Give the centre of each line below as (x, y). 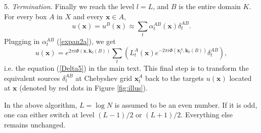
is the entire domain (210, 6)
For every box (26, 16)
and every (88, 16)
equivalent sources (32, 78)
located (241, 78)
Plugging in (22, 41)
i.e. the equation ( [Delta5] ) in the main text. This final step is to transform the (126, 68)
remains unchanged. (35, 124)
